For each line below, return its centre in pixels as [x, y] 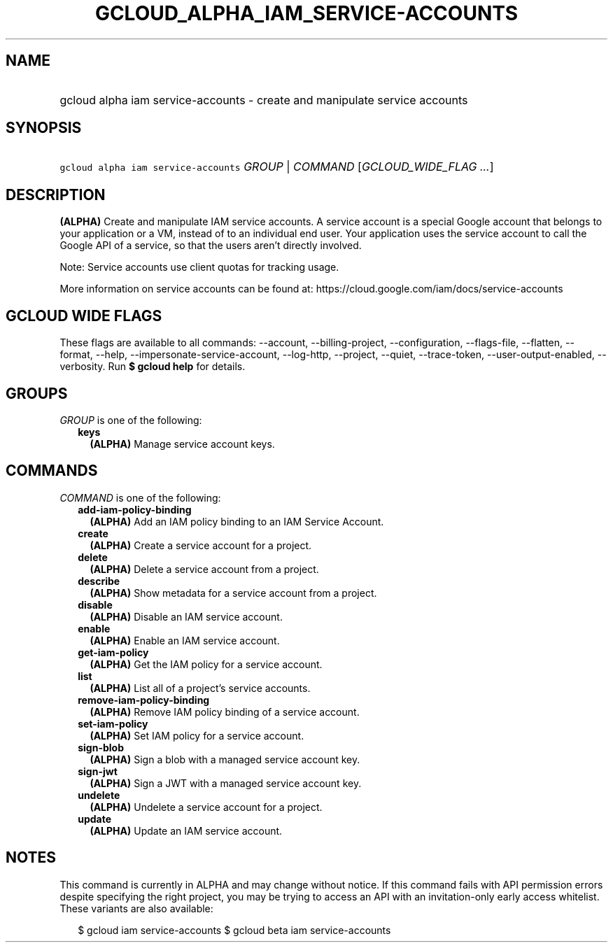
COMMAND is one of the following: [140, 497]
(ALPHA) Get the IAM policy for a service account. [206, 664]
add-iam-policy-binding [135, 509]
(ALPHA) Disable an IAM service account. [186, 616]
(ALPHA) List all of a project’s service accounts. [200, 688]
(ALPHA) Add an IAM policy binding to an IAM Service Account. [237, 521]
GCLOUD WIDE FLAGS [84, 316]
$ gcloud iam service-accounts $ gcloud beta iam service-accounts [234, 930]
